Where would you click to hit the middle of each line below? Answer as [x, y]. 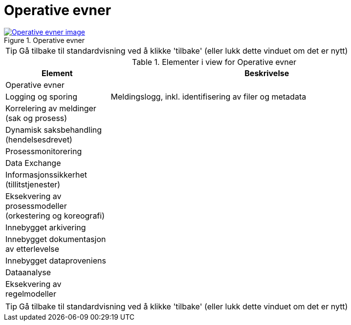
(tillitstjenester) [33, 184]
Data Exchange [33, 163]
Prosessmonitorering [44, 151]
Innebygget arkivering [46, 227]
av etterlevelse [33, 249]
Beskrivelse [267, 73]
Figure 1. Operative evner [44, 40]
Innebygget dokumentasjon [56, 239]
